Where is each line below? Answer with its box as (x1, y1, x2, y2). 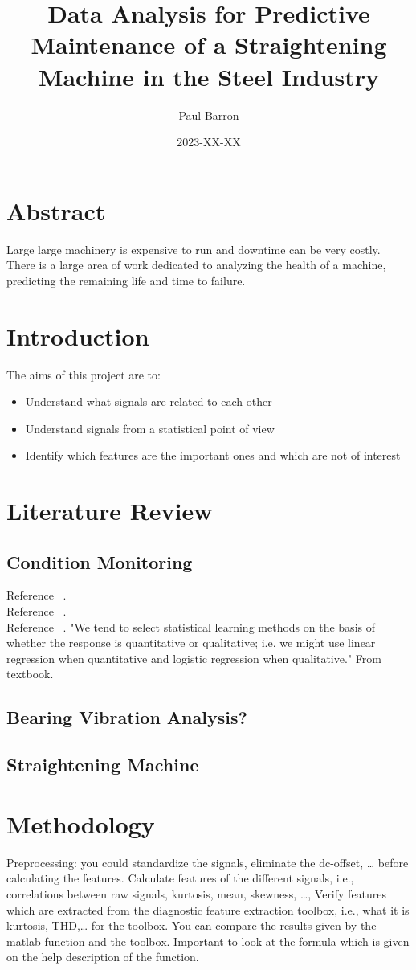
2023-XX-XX (177, 133, 241, 150)
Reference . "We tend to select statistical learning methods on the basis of (6, 618, 375, 635)
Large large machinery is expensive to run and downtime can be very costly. (6, 240, 381, 257)
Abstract (6, 194, 106, 227)
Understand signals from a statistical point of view (25, 420, 275, 436)
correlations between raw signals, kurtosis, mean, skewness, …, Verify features (6, 885, 387, 902)
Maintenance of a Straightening (31, 28, 387, 61)
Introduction (6, 319, 149, 352)
